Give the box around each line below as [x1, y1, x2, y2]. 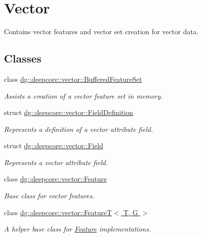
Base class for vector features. [4, 190, 95, 201]
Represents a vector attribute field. [4, 157, 108, 167]
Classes [4, 51, 42, 66]
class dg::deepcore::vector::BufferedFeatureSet [4, 73, 142, 84]
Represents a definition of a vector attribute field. [4, 123, 153, 134]
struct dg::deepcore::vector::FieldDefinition [4, 107, 133, 118]
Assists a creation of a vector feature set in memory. [4, 90, 163, 101]
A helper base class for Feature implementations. [4, 224, 151, 234]
